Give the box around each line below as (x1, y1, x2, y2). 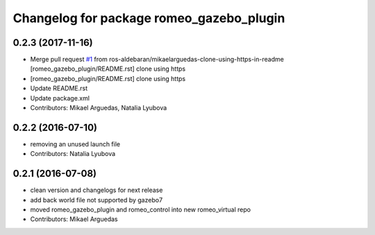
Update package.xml (30, 94, 90, 102)
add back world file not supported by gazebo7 (30, 195, 163, 204)
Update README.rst (30, 84, 88, 93)
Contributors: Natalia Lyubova (30, 150, 116, 158)
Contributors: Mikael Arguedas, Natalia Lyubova (30, 104, 167, 112)
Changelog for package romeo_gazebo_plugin (12, 10, 285, 26)
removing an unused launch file (30, 139, 121, 148)
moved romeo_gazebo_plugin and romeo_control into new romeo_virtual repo (30, 205, 251, 214)
